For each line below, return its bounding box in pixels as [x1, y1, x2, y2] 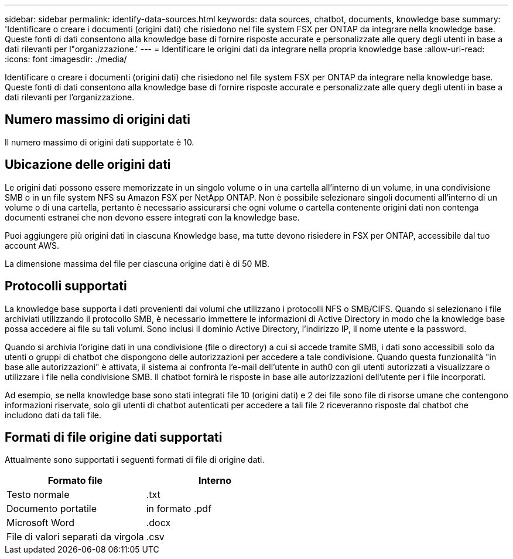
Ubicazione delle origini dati [5, 157, 171, 172]
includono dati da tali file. [5, 409, 101, 420]
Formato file [47, 475, 102, 487]
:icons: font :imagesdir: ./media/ [5, 54, 127, 64]
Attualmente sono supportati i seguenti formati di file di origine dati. [5, 455, 265, 465]
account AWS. [5, 240, 59, 250]
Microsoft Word [6, 517, 75, 529]
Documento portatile [6, 503, 97, 515]
